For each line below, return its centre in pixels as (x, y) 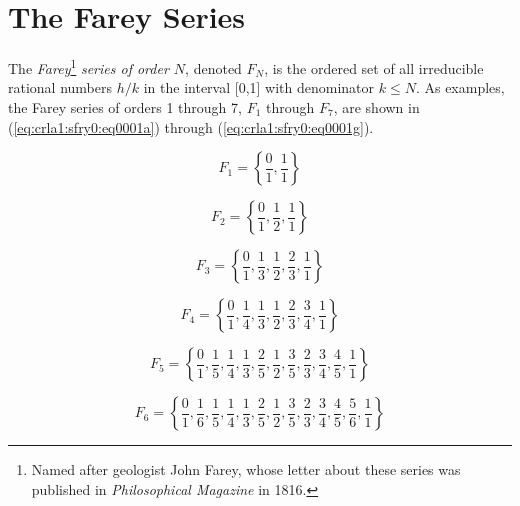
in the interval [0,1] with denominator (259, 87)
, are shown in (376, 106)
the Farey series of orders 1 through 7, (125, 106)
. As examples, (460, 87)
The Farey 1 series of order (88, 66)
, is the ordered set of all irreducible (374, 67)
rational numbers (60, 87)
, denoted (213, 67)
